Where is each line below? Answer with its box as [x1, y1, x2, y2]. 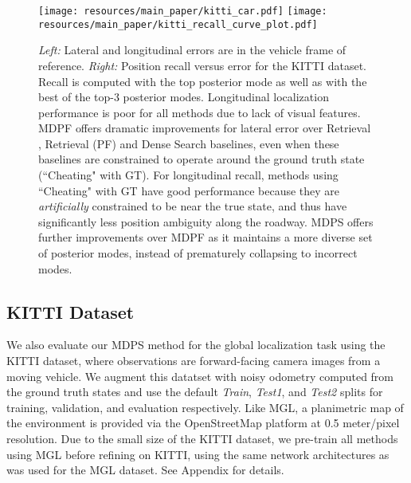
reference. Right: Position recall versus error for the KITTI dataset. [38, 57, 366, 73]
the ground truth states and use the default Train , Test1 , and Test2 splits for [6, 383, 383, 400]
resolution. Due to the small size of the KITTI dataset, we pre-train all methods [6, 430, 398, 446]
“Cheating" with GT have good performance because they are [38, 182, 340, 198]
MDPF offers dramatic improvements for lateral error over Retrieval [38, 120, 371, 136]
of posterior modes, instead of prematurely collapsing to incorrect [38, 245, 358, 261]
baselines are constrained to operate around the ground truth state [38, 151, 365, 167]
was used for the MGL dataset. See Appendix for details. [6, 461, 284, 478]
